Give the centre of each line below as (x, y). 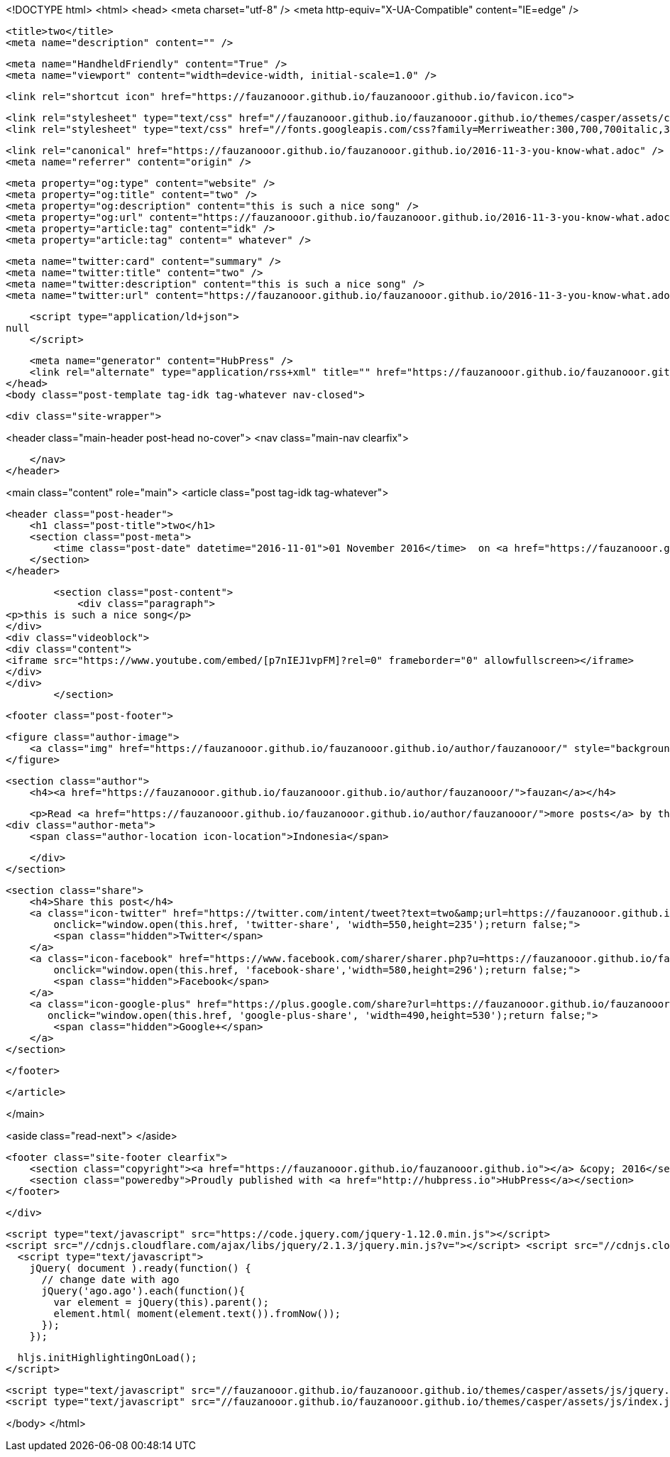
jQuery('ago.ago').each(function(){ (143, 1291)
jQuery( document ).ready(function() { (140, 1268)
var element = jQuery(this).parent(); (161, 1302)
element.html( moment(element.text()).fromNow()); (197, 1314)
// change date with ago (110, 1279)
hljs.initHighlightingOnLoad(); (107, 1358)
